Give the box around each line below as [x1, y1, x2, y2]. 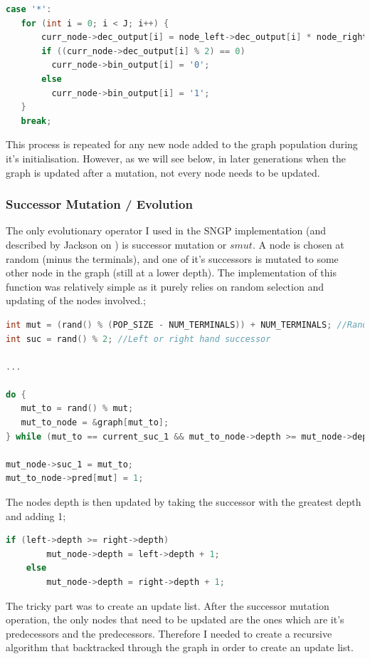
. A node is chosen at [252, 237, 344, 251]
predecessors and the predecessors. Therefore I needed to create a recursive [6, 626, 332, 640]
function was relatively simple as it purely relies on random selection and [6, 279, 324, 294]
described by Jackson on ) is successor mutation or [6, 237, 227, 251]
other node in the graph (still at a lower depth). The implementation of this [6, 265, 337, 280]
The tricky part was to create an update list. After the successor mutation [6, 598, 329, 613]
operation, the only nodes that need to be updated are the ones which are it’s [6, 612, 344, 627]
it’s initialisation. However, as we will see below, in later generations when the [6, 150, 347, 165]
